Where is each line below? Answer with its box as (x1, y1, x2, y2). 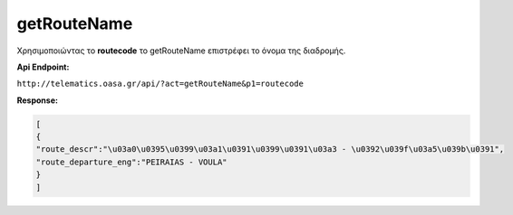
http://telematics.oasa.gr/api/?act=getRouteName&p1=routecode (16, 79, 304, 89)
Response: (16, 95, 59, 106)
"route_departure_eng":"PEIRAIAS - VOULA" (35, 156, 227, 167)
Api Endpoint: (16, 61, 70, 72)
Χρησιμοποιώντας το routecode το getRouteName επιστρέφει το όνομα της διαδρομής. (16, 45, 346, 56)
